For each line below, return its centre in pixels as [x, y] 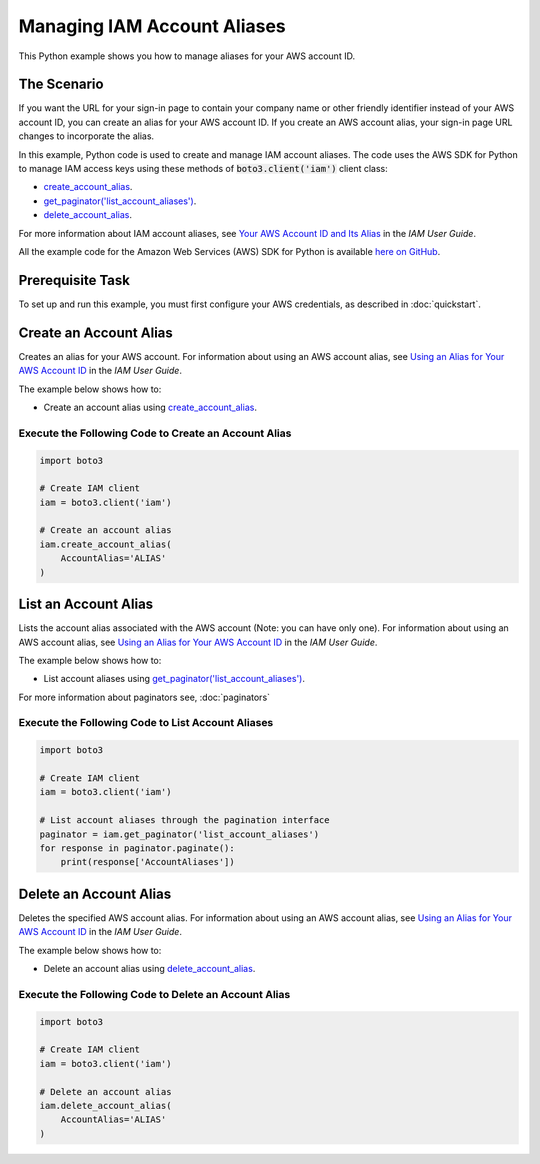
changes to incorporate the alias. [86, 136]
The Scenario [61, 84]
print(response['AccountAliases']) [147, 862]
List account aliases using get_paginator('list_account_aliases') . [174, 679]
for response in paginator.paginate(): [137, 848]
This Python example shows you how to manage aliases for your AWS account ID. [186, 56]
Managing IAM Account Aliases [152, 26]
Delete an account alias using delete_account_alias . [149, 969]
